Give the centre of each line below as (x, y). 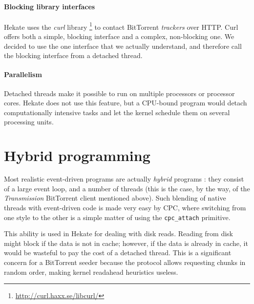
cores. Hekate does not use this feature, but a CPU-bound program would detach (126, 103)
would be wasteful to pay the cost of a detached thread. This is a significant (118, 253)
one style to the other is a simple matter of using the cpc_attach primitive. (117, 217)
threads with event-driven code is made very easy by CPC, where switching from (125, 207)
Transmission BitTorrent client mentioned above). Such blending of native (115, 198)
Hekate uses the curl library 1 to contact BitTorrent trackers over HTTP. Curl (121, 26)
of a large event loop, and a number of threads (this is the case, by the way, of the (127, 188)
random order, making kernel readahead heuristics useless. (91, 272)
